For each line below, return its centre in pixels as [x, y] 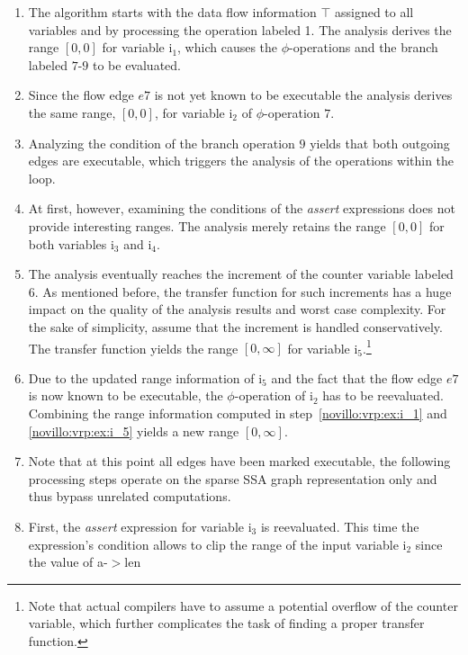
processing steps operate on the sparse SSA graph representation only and [233, 478]
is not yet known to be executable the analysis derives [303, 95]
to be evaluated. [136, 64]
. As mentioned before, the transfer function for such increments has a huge [243, 291]
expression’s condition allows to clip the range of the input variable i [217, 544]
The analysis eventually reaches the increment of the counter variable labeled [241, 274]
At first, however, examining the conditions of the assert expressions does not [242, 208]
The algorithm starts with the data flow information [172, 12]
